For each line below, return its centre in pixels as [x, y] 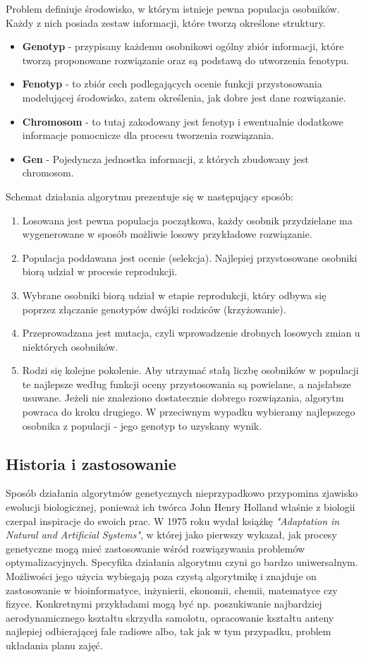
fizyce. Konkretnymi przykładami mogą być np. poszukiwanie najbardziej [164, 604]
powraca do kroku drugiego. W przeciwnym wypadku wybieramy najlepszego [189, 412]
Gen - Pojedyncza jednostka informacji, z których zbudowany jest [165, 158]
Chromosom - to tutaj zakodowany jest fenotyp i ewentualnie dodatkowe [183, 121]
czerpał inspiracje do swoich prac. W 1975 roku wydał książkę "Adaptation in [173, 520]
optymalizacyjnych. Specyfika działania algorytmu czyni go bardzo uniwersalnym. [182, 562]
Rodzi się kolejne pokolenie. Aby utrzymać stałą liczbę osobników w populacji [190, 370]
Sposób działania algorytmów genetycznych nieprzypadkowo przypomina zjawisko [182, 493]
